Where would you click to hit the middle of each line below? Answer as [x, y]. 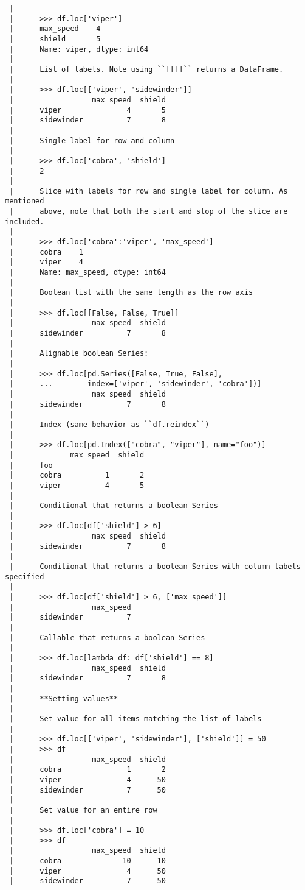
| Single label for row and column [92, 140]
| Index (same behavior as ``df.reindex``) [109, 424]
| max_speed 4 [55, 29]
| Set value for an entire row [83, 810]
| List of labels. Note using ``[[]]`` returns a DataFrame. [146, 69]
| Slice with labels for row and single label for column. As [149, 191]
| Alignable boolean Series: [79, 354]
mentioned [25, 201]
